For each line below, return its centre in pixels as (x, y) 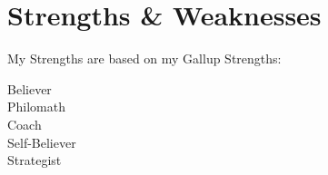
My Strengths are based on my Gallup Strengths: (144, 58)
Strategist (35, 160)
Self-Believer (42, 142)
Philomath (36, 107)
